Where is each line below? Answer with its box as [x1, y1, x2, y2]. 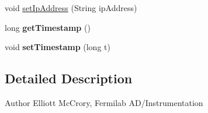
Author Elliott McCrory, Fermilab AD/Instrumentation [5, 96, 203, 108]
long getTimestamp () [5, 21, 91, 33]
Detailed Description [5, 69, 133, 87]
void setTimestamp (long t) [5, 41, 110, 53]
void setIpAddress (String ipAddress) [5, 2, 137, 13]
